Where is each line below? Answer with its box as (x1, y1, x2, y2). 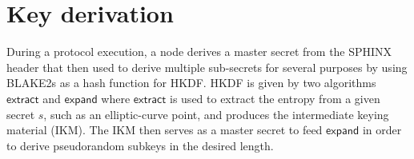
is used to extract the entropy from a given (170, 89, 380, 106)
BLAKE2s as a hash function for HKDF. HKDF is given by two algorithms (6, 74, 376, 91)
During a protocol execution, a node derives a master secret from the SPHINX (6, 43, 392, 60)
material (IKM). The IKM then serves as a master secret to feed (6, 121, 323, 138)
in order (362, 121, 402, 138)
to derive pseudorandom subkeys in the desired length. (6, 137, 274, 153)
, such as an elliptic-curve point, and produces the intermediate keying (43, 105, 389, 122)
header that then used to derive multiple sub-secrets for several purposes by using (6, 58, 408, 75)
